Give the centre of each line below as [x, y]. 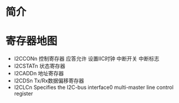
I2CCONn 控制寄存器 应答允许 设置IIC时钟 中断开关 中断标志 [87, 59]
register [24, 94]
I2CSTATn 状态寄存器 [40, 66]
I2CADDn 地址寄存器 [39, 74]
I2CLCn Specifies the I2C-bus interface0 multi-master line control [94, 87]
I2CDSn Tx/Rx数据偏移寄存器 [49, 81]
